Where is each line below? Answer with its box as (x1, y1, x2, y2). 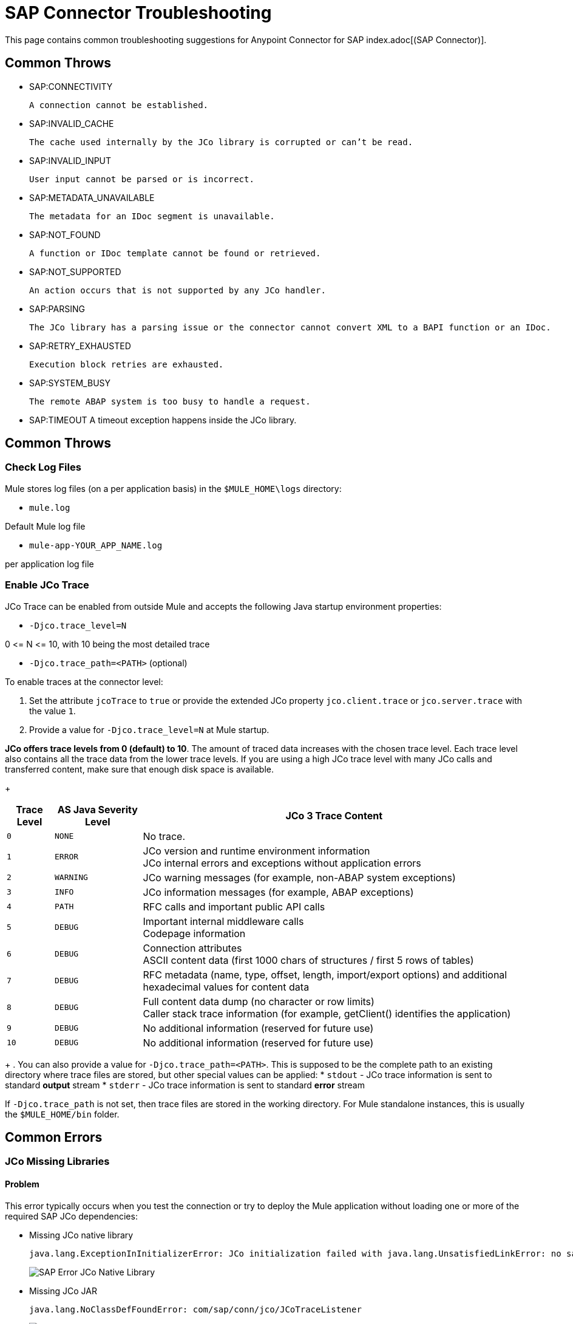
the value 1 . (29, 705, 76, 716)
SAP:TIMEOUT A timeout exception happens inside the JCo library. (29, 414, 297, 425)
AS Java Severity (57, 803, 138, 816)
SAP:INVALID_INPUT (29, 155, 112, 166)
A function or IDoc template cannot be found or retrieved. (29, 248, 321, 258)
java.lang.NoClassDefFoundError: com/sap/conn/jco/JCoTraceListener (29, 1304, 362, 1314)
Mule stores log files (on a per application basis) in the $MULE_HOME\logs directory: (5, 483, 342, 494)
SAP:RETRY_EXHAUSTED (29, 340, 131, 351)
